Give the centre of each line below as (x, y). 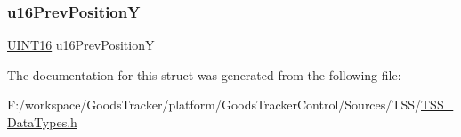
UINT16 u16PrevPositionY (81, 45)
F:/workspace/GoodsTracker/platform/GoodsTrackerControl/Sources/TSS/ (214, 105)
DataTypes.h (42, 122)
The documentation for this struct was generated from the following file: (204, 74)
